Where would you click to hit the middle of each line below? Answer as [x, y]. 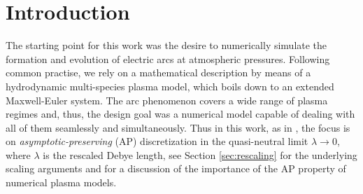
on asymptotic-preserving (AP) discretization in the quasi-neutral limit [157, 141]
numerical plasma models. [61, 182]
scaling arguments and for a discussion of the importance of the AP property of [176, 168]
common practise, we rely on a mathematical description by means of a [158, 72]
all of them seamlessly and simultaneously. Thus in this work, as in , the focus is [178, 127]
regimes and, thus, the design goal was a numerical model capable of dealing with [180, 114]
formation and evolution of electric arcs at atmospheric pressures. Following [168, 58]
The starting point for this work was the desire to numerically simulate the [166, 45]
